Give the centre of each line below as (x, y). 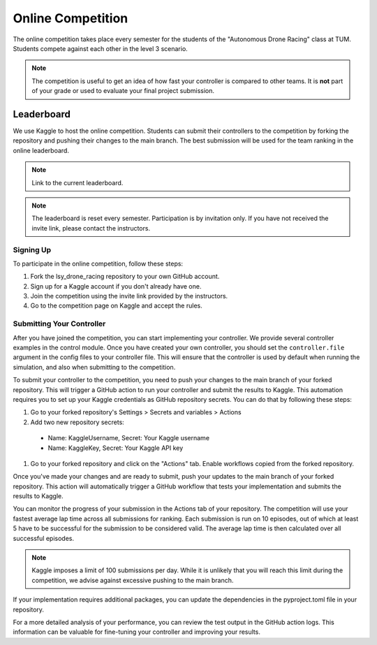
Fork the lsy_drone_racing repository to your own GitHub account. (125, 277)
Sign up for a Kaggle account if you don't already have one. (116, 286)
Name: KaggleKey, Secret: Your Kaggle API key (116, 448)
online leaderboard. (41, 150)
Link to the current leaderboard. (77, 182)
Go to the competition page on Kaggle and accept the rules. (116, 306)
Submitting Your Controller (59, 324)
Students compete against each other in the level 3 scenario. (100, 48)
